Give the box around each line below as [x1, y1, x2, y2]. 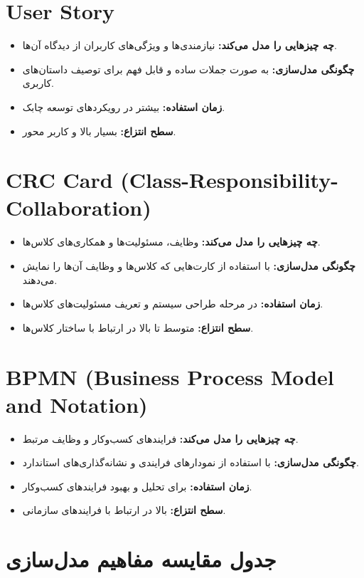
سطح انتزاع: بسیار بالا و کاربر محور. [22, 123, 176, 138]
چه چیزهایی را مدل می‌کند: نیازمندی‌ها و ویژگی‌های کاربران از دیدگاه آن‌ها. [22, 38, 337, 53]
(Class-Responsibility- [120, 165, 338, 194]
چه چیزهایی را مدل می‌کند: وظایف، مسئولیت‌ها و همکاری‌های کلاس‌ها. [22, 234, 321, 249]
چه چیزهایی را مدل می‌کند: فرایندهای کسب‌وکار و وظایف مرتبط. [22, 431, 299, 446]
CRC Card [6, 165, 113, 194]
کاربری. [22, 75, 54, 90]
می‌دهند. [22, 272, 58, 287]
